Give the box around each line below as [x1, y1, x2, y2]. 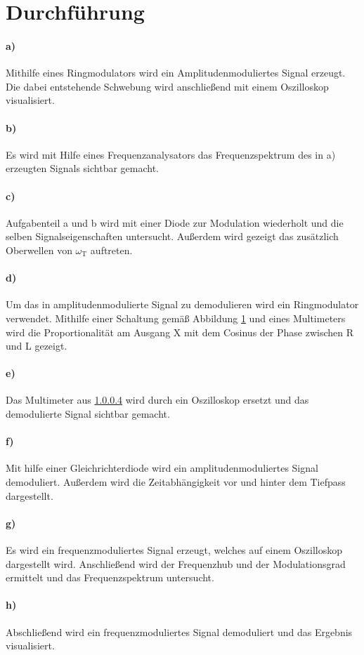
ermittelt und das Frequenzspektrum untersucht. [6, 570, 214, 585]
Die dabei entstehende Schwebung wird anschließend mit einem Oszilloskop [6, 79, 329, 93]
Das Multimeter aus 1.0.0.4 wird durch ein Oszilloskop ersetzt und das [6, 392, 309, 407]
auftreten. [90, 242, 133, 257]
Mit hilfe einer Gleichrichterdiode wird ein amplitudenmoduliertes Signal [6, 461, 318, 475]
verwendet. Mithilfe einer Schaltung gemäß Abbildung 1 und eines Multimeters [6, 310, 346, 325]
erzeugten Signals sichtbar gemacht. [6, 161, 159, 176]
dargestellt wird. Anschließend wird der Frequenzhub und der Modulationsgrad [6, 556, 346, 571]
